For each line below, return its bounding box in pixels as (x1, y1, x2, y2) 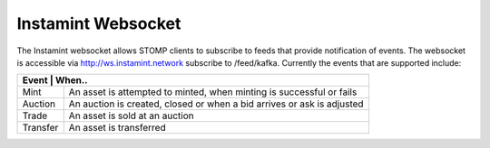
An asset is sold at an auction (68, 109, 194, 122)
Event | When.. (22, 74, 88, 87)
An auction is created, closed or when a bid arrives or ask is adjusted (68, 97, 364, 110)
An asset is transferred (68, 122, 167, 134)
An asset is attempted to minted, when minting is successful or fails (68, 86, 358, 98)
